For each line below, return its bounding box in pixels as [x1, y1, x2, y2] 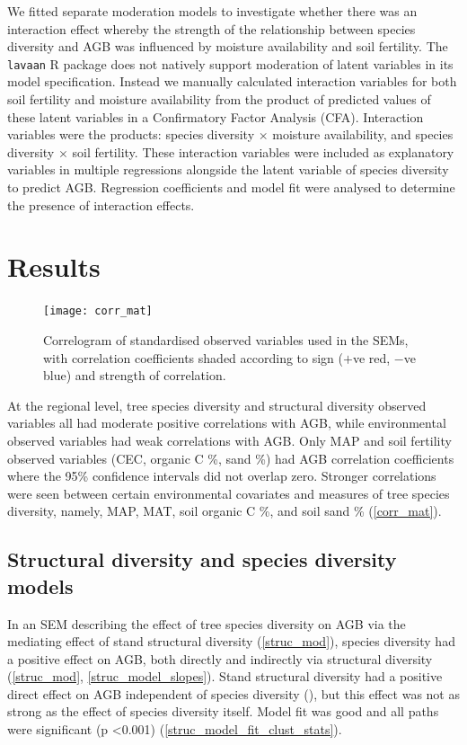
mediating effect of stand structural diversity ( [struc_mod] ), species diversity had [7, 632, 455, 651]
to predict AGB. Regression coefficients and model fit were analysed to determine [7, 178, 455, 196]
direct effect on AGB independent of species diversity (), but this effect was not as [7, 684, 460, 703]
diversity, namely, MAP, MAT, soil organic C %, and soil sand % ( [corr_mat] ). [7, 501, 442, 520]
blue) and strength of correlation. [43, 366, 226, 385]
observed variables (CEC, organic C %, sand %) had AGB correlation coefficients [7, 448, 454, 467]
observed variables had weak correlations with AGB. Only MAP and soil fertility [7, 430, 452, 449]
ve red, [352, 348, 391, 367]
